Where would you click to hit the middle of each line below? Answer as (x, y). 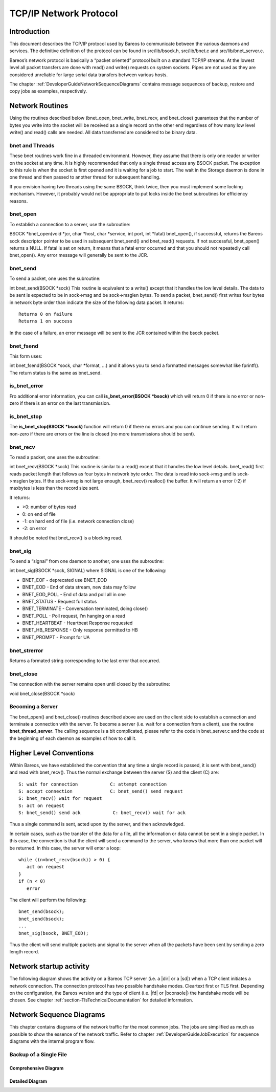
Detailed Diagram (28, 1081)
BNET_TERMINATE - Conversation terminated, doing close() (85, 608)
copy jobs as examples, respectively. (48, 91)
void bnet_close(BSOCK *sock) (42, 693)
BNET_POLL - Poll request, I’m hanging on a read (74, 616)
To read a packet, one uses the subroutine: (54, 457)
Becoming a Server (34, 707)
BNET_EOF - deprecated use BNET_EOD (65, 580)
